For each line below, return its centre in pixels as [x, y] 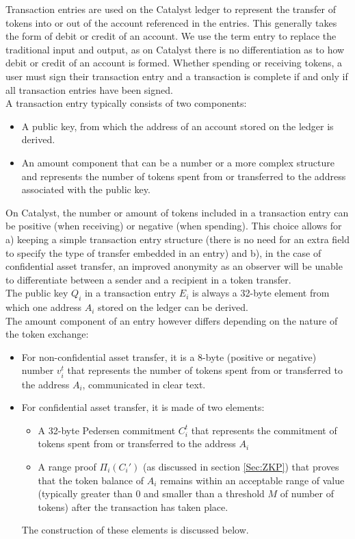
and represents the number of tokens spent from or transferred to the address [184, 176]
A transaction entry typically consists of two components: [126, 103]
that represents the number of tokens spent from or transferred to [205, 370]
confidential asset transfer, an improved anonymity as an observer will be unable [174, 266]
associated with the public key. [86, 189]
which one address [44, 307]
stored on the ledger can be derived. [173, 307]
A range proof [67, 466]
